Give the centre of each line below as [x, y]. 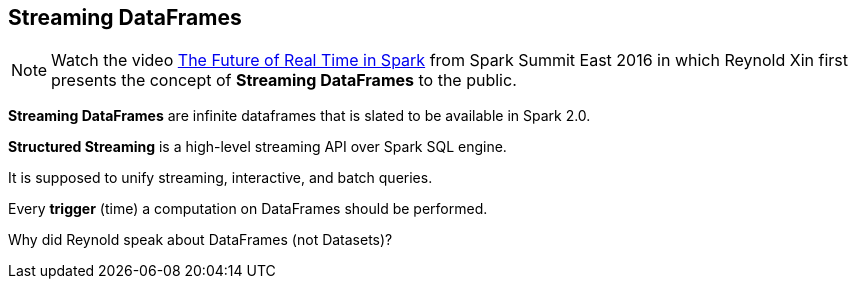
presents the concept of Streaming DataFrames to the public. [284, 80]
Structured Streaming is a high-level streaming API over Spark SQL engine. [257, 147]
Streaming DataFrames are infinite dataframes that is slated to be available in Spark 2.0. [299, 116]
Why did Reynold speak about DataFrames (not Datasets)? [200, 240]
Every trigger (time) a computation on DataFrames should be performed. [248, 209]
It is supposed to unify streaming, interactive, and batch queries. [220, 178]
